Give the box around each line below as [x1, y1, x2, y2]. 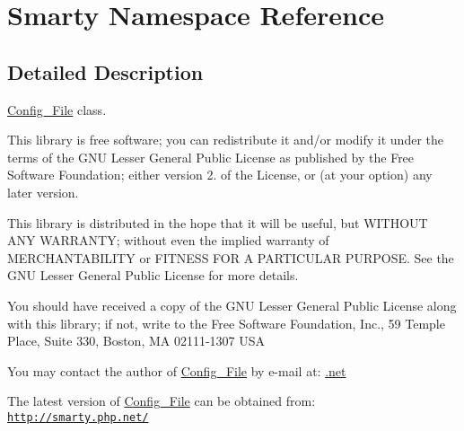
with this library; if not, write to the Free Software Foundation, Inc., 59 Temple [7, 313, 445, 332]
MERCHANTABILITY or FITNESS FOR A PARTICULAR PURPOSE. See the [7, 248, 454, 267]
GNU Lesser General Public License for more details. [7, 266, 299, 285]
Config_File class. [7, 100, 107, 119]
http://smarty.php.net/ [7, 410, 149, 424]
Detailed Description [7, 57, 204, 85]
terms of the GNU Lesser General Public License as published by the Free [7, 147, 415, 166]
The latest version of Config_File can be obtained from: [7, 391, 316, 410]
